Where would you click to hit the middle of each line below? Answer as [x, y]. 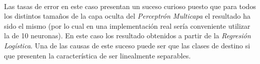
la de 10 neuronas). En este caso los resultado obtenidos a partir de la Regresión [127, 36]
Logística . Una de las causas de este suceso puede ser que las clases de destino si [127, 45]
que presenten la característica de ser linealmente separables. [98, 55]
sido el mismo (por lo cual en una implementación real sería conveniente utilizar [127, 25]
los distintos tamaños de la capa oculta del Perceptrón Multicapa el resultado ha [127, 16]
